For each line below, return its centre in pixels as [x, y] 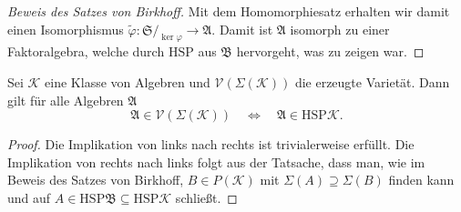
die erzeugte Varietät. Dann [372, 81]
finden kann [421, 180]
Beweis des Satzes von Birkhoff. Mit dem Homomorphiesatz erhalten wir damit [229, 11]
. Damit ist [242, 29]
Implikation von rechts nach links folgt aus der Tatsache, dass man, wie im [216, 162]
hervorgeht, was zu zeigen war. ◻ [330, 51]
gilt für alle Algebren [66, 100]
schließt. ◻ [206, 197]
